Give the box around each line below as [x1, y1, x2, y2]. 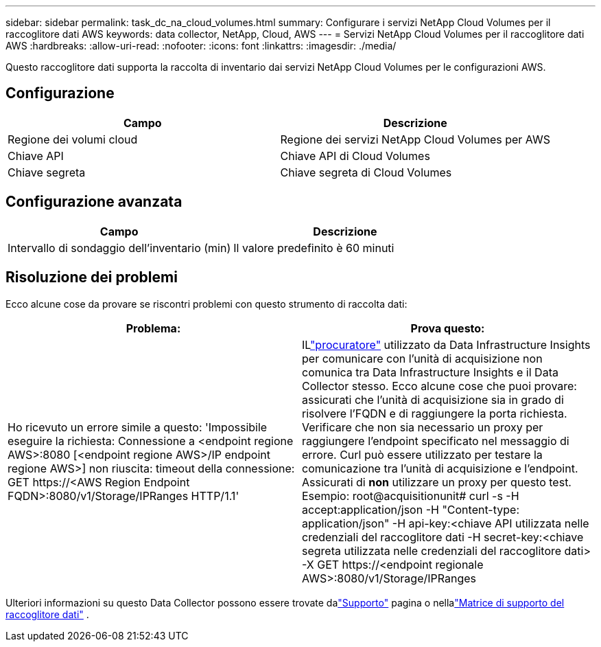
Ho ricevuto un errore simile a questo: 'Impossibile [8, 420, 268, 434]
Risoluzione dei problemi [5, 269, 178, 286]
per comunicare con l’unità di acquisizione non [302, 351, 543, 365]
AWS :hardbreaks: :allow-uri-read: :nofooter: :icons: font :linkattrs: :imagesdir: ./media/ [5, 40, 397, 52]
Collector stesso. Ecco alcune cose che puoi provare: [302, 378, 577, 393]
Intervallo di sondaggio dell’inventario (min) [8, 240, 231, 255]
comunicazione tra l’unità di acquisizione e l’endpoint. [302, 461, 578, 475]
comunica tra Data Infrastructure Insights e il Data [302, 365, 558, 379]
